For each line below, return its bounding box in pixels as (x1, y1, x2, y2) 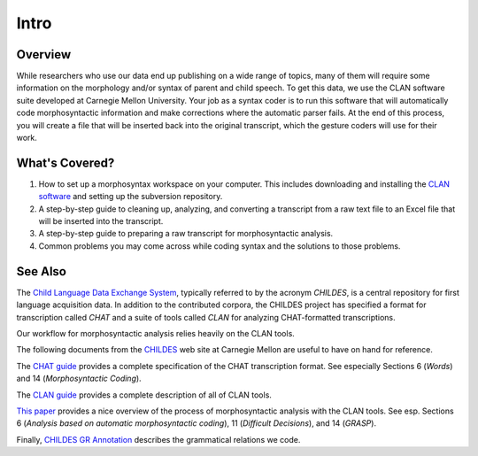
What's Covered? (16, 155, 115, 170)
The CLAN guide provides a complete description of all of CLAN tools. (16, 390, 272, 400)
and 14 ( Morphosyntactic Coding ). (16, 373, 142, 384)
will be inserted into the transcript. (38, 216, 164, 227)
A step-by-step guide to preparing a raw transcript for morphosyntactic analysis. (38, 228, 334, 239)
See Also (16, 264, 66, 279)
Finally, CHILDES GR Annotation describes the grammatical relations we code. (16, 434, 301, 444)
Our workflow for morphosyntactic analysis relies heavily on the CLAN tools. (16, 328, 296, 338)
